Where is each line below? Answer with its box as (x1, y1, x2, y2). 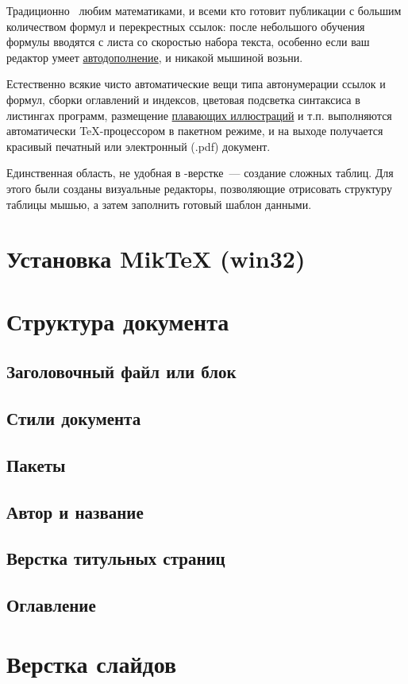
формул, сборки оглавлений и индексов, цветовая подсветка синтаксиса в (6, 91, 360, 107)
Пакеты (6, 452, 66, 477)
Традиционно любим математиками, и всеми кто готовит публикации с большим (6, 2, 402, 18)
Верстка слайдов (6, 647, 177, 679)
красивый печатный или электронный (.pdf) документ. (6, 137, 271, 154)
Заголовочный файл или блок (6, 359, 237, 384)
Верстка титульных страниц (6, 546, 225, 570)
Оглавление (6, 593, 96, 617)
